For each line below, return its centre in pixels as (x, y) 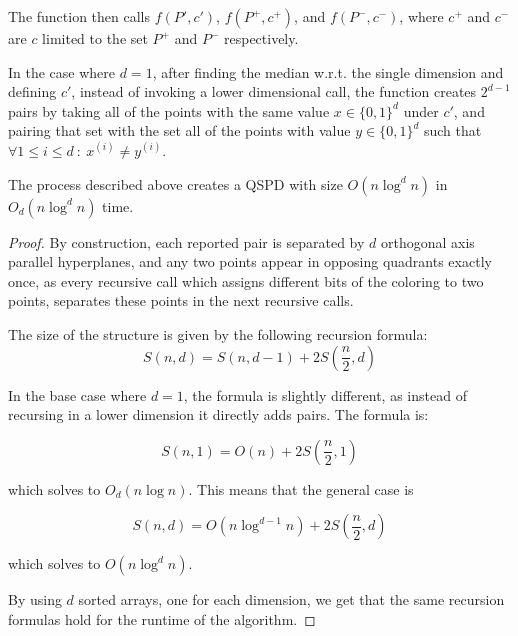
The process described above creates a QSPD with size (175, 183)
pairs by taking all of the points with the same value (169, 110)
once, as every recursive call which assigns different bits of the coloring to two (246, 280)
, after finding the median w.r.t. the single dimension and (328, 71)
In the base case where (77, 394)
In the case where (62, 71)
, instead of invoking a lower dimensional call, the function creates (274, 91)
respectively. (261, 38)
